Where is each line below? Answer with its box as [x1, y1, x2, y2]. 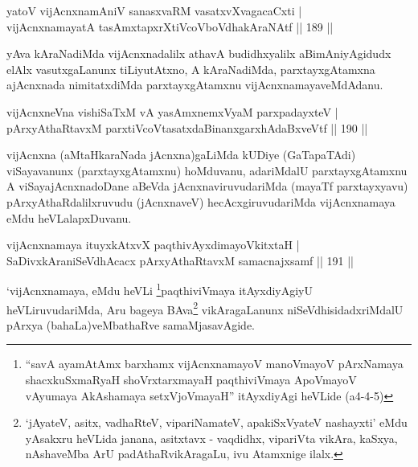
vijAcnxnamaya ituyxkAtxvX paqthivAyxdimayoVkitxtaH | [6, 236, 300, 253]
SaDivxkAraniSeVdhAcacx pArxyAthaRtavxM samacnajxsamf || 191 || [6, 252, 354, 268]
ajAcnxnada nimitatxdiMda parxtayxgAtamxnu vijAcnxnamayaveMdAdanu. [6, 76, 383, 93]
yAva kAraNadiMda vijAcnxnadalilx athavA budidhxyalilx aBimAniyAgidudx [6, 45, 391, 62]
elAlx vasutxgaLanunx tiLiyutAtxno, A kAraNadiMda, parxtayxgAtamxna [6, 60, 375, 77]
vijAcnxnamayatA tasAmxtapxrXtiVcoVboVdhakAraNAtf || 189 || [6, 18, 334, 35]
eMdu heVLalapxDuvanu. [6, 209, 132, 226]
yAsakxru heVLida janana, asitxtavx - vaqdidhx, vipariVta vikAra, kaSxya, [25, 429, 398, 446]
